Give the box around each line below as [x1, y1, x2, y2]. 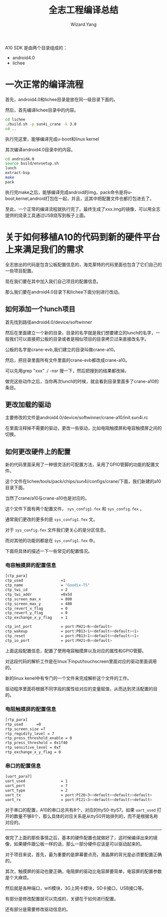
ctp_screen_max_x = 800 [5, 597, 72, 602]
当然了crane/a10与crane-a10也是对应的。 [5, 495, 89, 501]
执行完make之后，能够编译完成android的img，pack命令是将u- [5, 189, 133, 195]
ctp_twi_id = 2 [5, 588, 68, 593]
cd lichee [5, 117, 26, 122]
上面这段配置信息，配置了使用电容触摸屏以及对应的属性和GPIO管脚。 [5, 647, 147, 653]
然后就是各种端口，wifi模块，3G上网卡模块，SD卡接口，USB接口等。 [5, 885, 147, 891]
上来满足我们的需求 [5, 244, 84, 255]
